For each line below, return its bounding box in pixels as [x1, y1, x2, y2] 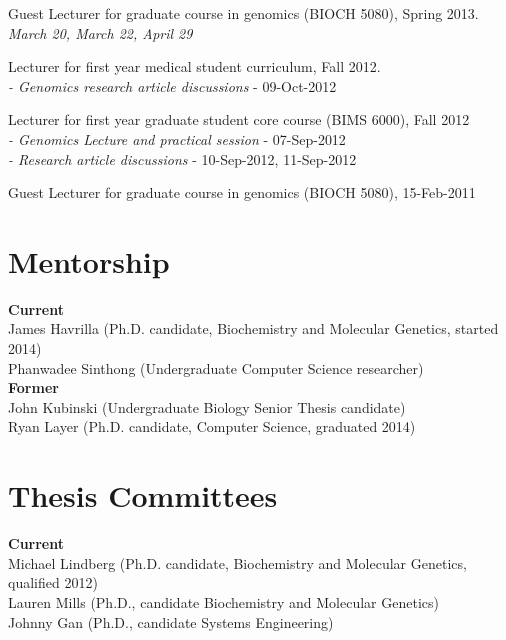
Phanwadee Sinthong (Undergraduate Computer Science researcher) [8, 357, 424, 378]
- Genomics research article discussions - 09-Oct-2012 [8, 75, 337, 96]
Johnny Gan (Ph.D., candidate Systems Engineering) [8, 611, 334, 632]
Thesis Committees [8, 475, 278, 516]
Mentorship [8, 240, 170, 281]
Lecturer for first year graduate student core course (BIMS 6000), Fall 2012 [8, 109, 470, 130]
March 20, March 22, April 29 [8, 22, 193, 43]
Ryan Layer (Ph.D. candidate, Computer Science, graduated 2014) [8, 416, 416, 437]
